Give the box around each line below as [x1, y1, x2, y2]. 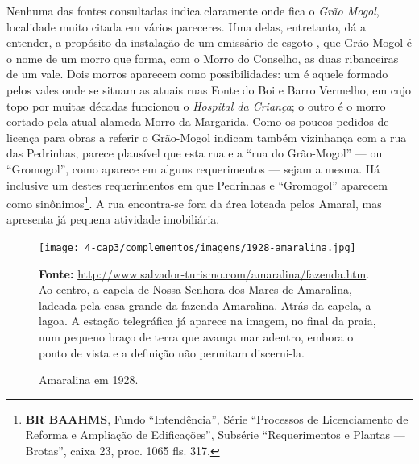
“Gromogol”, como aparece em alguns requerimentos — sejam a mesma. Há [6, 160, 380, 177]
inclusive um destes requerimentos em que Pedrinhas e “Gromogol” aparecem [6, 176, 388, 193]
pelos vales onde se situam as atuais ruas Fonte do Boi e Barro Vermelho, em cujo [6, 81, 412, 98]
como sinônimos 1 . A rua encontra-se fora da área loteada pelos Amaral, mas [6, 193, 382, 211]
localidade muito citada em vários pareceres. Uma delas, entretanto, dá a [6, 18, 367, 35]
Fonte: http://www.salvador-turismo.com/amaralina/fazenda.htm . [39, 265, 370, 282]
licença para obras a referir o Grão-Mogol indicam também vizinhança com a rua [6, 128, 407, 145]
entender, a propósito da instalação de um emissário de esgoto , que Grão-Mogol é [6, 34, 413, 51]
